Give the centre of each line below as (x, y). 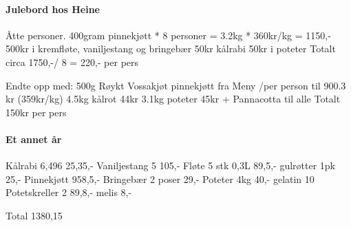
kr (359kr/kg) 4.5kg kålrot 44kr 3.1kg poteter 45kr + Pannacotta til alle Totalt (173, 99)
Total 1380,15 (34, 215)
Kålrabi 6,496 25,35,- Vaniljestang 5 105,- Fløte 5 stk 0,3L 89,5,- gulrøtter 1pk (171, 165)
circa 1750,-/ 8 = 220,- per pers (72, 62)
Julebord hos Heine (53, 9)
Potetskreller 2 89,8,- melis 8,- (69, 192)
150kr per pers (36, 112)
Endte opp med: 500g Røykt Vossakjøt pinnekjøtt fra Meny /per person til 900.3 (176, 85)
